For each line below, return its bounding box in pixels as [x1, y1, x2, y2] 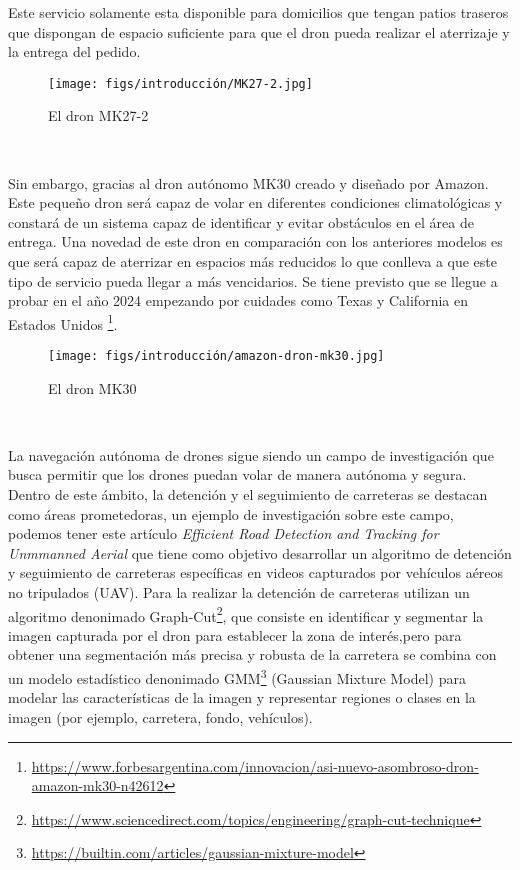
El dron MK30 [48, 377, 137, 398]
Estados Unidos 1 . [8, 310, 118, 334]
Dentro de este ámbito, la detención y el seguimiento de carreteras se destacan [8, 484, 488, 505]
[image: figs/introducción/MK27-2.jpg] [48, 76, 313, 91]
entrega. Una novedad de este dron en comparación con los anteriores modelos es [8, 231, 503, 252]
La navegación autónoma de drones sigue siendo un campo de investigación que [8, 444, 494, 465]
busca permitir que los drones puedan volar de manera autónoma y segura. [8, 464, 467, 485]
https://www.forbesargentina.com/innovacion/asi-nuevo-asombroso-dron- [31, 755, 479, 776]
